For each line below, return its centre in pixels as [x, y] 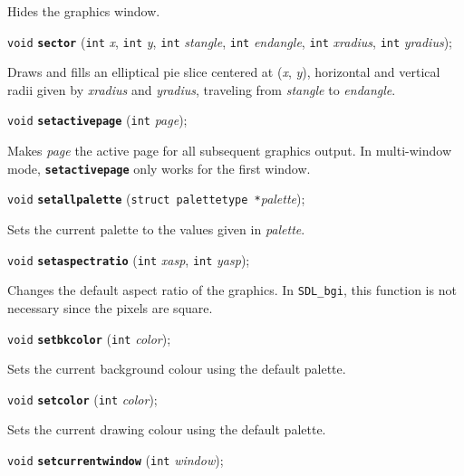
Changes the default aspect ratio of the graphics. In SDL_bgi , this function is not [232, 290]
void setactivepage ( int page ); [97, 120]
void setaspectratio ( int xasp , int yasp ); [129, 259]
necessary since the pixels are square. [110, 307]
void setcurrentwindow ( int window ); [116, 460]
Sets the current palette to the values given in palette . [156, 229]
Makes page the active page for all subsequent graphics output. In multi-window [230, 151]
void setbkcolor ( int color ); [89, 338]
